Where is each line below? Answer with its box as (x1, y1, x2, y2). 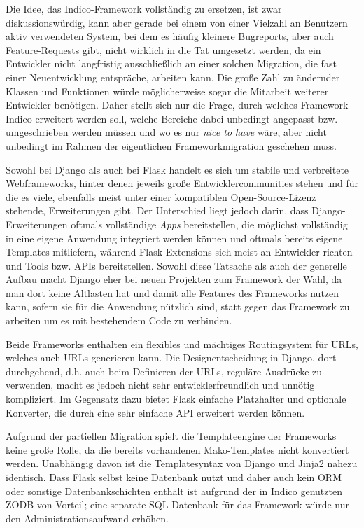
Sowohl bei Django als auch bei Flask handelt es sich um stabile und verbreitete (6, 162, 349, 176)
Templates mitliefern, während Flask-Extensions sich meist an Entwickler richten (6, 244, 353, 259)
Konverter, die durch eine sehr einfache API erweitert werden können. (6, 405, 305, 419)
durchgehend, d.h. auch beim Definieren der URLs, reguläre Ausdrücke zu (6, 363, 323, 378)
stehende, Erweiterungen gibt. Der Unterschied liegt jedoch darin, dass (6, 203, 309, 218)
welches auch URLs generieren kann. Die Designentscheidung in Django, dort (6, 350, 337, 365)
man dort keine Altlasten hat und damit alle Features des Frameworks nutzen (6, 285, 339, 300)
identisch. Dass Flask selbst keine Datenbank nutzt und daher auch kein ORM (6, 470, 342, 484)
